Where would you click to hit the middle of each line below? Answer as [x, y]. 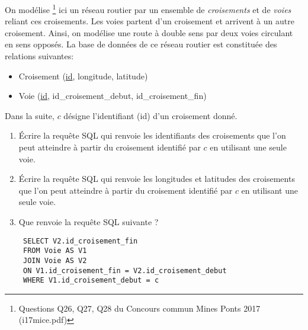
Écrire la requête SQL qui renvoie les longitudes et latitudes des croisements [157, 179]
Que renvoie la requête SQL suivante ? [89, 221]
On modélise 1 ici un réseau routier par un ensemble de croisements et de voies [148, 9]
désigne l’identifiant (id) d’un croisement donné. [150, 115]
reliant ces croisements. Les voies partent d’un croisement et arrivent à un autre [150, 21]
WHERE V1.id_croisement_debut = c [91, 281]
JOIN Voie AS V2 [55, 260]
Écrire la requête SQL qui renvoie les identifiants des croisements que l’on [152, 135]
